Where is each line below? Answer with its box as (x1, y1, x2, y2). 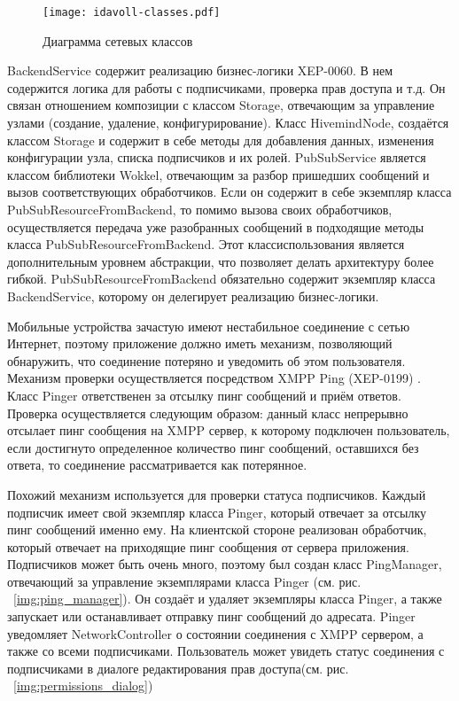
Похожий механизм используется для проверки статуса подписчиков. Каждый (7, 485, 426, 503)
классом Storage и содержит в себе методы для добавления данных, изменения (7, 130, 434, 149)
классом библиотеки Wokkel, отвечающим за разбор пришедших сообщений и (7, 165, 430, 183)
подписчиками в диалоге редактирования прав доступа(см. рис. (7, 658, 349, 677)
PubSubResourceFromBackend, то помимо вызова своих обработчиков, (7, 200, 393, 218)
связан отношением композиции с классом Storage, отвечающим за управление (7, 96, 435, 114)
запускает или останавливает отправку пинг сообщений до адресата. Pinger (7, 607, 416, 626)
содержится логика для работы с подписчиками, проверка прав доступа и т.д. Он (7, 78, 446, 97)
